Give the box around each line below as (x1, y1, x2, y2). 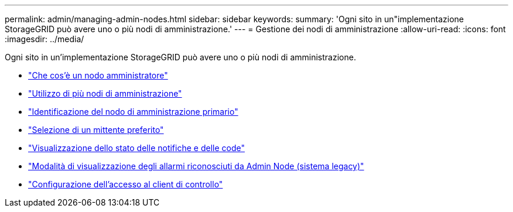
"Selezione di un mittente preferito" (28, 125, 164, 135)
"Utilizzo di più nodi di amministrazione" (28, 88, 182, 98)
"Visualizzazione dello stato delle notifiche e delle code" (28, 143, 245, 153)
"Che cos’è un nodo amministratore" (28, 70, 168, 80)
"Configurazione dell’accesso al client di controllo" (28, 179, 223, 189)
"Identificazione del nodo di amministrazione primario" (28, 107, 238, 117)
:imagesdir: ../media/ (5, 34, 84, 44)
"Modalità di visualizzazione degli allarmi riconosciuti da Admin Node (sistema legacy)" (28, 161, 364, 171)
